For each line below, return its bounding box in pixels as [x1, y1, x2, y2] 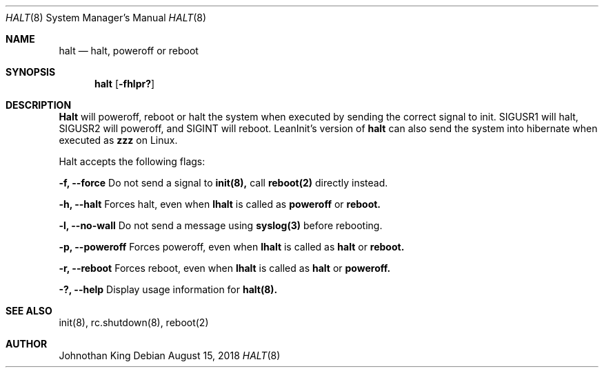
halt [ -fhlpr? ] [94, 78, 155, 89]
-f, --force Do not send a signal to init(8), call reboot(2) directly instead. [59, 177, 388, 189]
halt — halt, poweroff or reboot [59, 45, 199, 56]
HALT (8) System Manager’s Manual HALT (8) [6, 12, 207, 23]
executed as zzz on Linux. [59, 134, 178, 146]
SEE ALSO [6, 305, 52, 317]
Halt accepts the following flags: [59, 156, 205, 167]
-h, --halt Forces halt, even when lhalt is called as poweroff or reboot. [59, 198, 381, 210]
